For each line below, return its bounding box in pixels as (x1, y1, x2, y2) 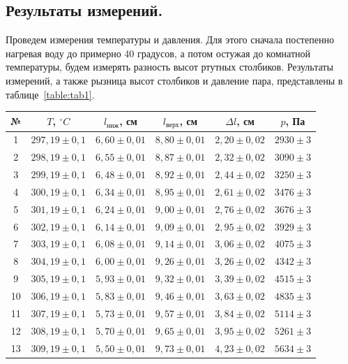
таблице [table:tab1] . (6, 87, 95, 101)
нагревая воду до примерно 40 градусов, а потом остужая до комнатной (6, 45, 311, 60)
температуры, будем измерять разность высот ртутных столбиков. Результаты (6, 59, 333, 74)
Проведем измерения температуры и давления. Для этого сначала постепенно (6, 32, 334, 47)
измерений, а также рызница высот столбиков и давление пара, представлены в (6, 73, 343, 87)
